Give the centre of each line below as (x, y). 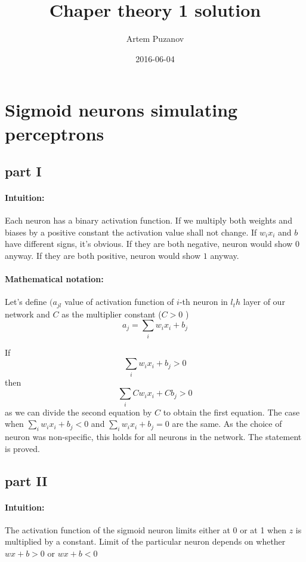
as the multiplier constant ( (112, 314)
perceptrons (55, 133)
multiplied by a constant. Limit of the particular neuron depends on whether (145, 541)
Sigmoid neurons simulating (121, 110)
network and (27, 314)
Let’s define (26, 302)
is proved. (22, 448)
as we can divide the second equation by (78, 412)
